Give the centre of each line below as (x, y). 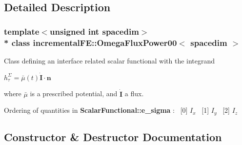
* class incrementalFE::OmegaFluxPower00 (91, 42)
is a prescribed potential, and (74, 93)
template (22, 31)
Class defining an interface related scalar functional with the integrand (110, 60)
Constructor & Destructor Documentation (113, 136)
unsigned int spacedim (94, 31)
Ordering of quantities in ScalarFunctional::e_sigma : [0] (96, 110)
